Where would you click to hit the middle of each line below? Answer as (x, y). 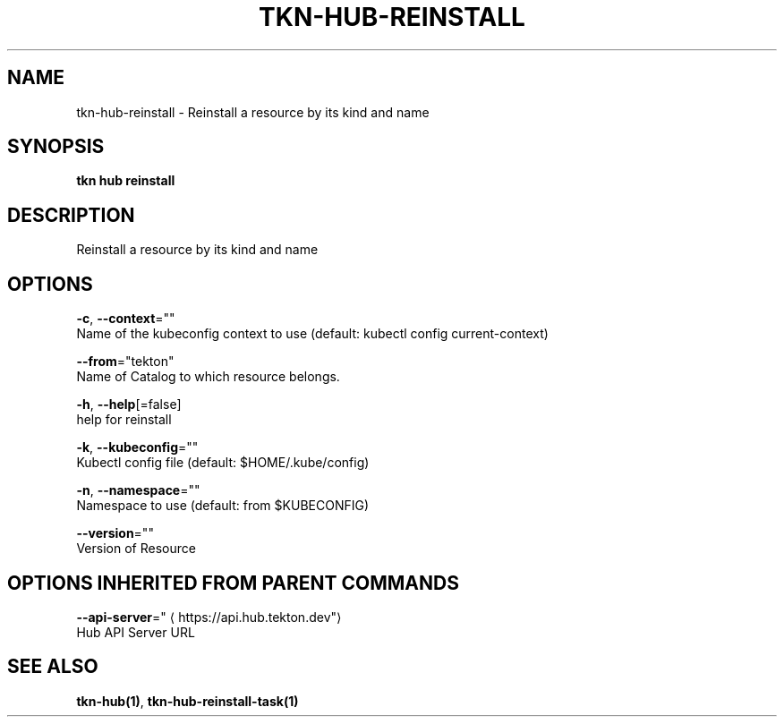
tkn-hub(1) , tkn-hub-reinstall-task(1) (187, 701)
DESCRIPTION (71, 215)
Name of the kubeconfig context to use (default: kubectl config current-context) (312, 334)
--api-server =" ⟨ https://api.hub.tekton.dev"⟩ (209, 617)
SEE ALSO (53, 667)
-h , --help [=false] (129, 405)
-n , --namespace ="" (138, 490)
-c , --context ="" (126, 319)
